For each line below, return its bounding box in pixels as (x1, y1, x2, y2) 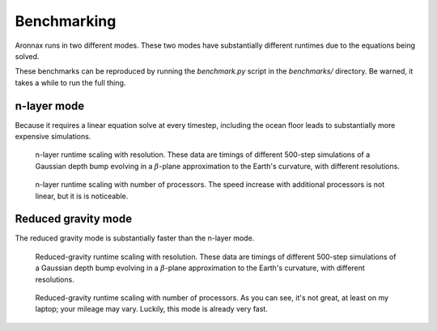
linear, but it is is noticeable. (35, 191, 129, 201)
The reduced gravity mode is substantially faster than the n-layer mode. (15, 233, 255, 243)
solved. (15, 51, 40, 61)
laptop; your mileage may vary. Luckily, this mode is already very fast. (35, 304, 269, 314)
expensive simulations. (15, 132, 91, 142)
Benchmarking (15, 12, 117, 30)
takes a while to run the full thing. (15, 78, 126, 87)
